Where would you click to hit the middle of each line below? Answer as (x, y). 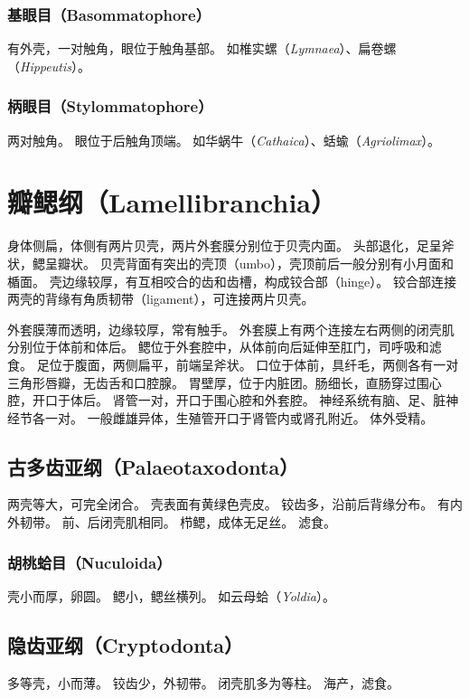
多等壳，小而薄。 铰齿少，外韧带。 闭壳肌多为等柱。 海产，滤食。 (203, 682)
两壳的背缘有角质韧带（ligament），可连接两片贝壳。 (161, 299)
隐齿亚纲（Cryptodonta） (126, 644)
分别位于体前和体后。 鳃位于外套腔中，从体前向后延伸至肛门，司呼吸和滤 (225, 347)
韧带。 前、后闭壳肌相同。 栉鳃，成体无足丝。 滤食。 (178, 522)
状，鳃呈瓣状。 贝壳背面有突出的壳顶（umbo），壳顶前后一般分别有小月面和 (230, 263)
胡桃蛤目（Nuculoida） (89, 562)
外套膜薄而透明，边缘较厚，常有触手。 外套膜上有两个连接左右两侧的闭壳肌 (231, 329)
